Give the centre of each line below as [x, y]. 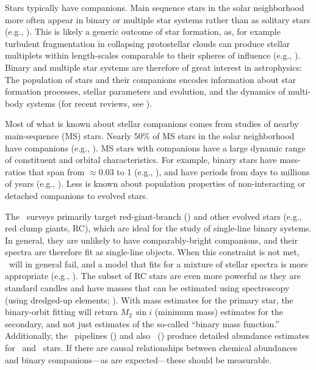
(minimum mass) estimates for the [219, 312]
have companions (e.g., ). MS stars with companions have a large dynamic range [155, 147]
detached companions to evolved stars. [77, 195]
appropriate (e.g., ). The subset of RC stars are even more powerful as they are [153, 276]
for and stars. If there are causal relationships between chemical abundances [151, 348]
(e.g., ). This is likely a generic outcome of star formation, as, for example [143, 31]
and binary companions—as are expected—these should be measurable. [138, 359]
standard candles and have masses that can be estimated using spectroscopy [147, 288]
